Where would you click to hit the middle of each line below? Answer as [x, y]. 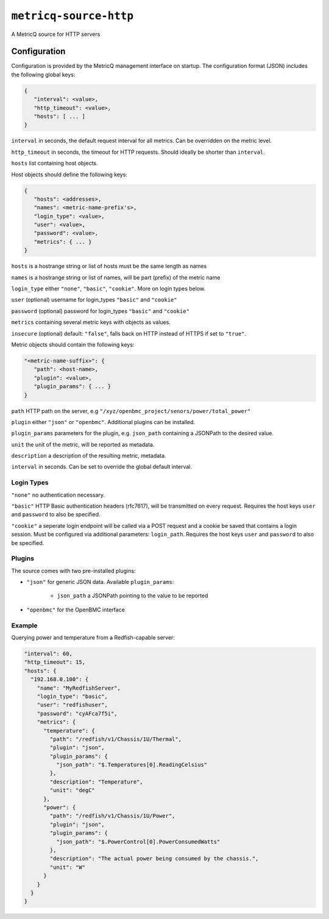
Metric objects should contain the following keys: [73, 344]
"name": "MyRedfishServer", [79, 688]
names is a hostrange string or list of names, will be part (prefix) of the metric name [116, 277]
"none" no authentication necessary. [58, 495]
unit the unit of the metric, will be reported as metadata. [83, 444]
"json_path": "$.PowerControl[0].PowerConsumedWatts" [138, 842]
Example [24, 625]
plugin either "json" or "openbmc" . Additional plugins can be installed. [103, 422]
